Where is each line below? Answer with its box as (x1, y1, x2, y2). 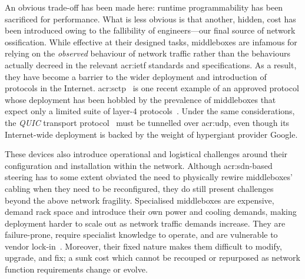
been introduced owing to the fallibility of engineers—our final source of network (5, 24, 296, 36)
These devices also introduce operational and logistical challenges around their (5, 148, 288, 160)
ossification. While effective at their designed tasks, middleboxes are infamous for (5, 35, 297, 48)
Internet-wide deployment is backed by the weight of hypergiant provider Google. (5, 128, 298, 140)
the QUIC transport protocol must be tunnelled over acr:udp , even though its (5, 116, 290, 128)
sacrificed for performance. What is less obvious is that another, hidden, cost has (5, 12, 296, 25)
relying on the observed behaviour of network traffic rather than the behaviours (5, 47, 291, 59)
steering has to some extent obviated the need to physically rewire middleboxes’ (5, 171, 293, 183)
